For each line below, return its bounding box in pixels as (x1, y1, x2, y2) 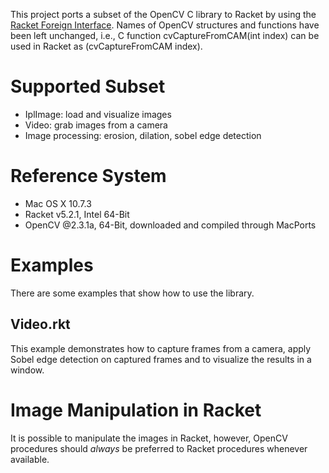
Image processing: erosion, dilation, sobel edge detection (24, 129, 262, 141)
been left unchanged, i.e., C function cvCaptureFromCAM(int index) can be (10, 30, 320, 41)
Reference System (10, 165, 167, 188)
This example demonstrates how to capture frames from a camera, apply (10, 342, 312, 354)
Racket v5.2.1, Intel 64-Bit (24, 208, 130, 220)
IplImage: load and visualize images (24, 108, 172, 120)
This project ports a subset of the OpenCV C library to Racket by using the (10, 9, 317, 20)
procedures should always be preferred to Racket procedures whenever (10, 442, 308, 454)
